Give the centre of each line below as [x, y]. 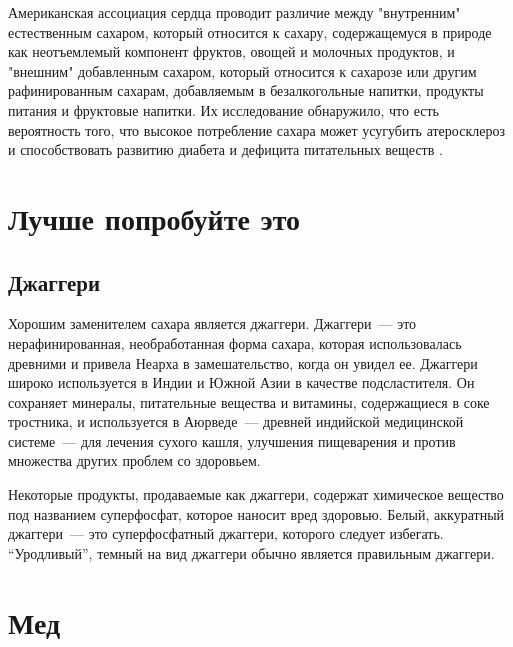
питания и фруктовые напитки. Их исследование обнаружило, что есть [223, 109]
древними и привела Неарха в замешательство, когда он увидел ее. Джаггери [243, 362]
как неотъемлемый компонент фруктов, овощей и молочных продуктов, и [231, 51]
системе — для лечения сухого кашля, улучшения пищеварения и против [232, 440]
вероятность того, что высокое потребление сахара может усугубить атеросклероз [256, 129]
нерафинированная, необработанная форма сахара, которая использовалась [235, 342]
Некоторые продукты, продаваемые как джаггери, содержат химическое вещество [256, 494]
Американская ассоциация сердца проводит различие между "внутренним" [234, 12]
